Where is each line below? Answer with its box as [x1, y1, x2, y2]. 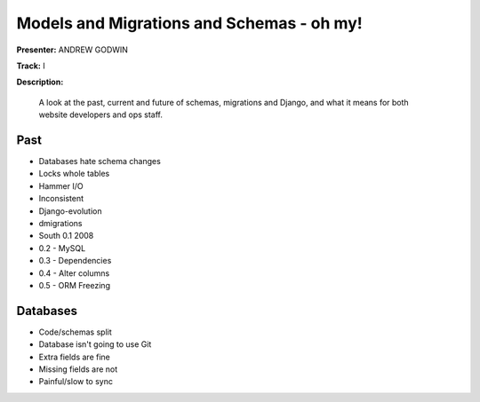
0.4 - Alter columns [38, 267, 110, 279]
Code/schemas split [38, 327, 113, 337]
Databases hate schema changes [38, 156, 162, 167]
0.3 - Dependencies [38, 256, 112, 266]
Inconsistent [38, 193, 84, 204]
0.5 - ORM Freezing [38, 280, 111, 290]
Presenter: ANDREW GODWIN [16, 44, 129, 55]
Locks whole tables [38, 169, 110, 179]
